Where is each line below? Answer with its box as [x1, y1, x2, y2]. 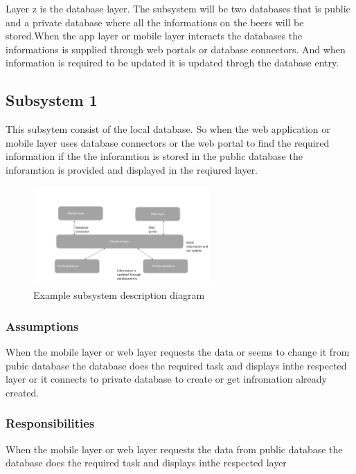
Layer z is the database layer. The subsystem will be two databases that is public [6, 1, 350, 15]
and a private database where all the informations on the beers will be [6, 15, 304, 29]
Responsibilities [6, 414, 95, 432]
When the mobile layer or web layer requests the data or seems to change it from [6, 345, 350, 359]
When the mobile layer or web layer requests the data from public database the [6, 441, 343, 456]
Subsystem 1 [6, 89, 98, 111]
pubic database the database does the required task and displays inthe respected [6, 358, 347, 372]
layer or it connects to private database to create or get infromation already [6, 372, 327, 386]
